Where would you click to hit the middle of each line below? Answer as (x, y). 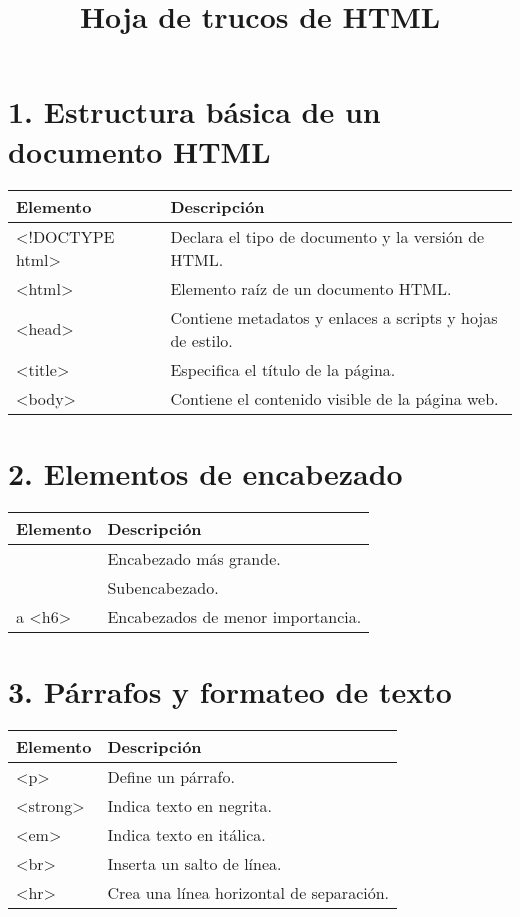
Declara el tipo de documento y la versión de (327, 236)
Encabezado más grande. (194, 558)
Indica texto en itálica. (186, 834)
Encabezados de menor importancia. (234, 616)
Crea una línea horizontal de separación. (248, 892)
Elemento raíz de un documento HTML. (311, 288)
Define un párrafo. (171, 776)
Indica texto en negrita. (189, 805)
